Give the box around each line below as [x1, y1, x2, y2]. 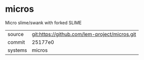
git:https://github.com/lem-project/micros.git [32, 30, 137, 37]
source [7, 30, 24, 37]
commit [7, 38, 25, 45]
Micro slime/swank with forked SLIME [5, 20, 82, 26]
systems [7, 47, 27, 54]
